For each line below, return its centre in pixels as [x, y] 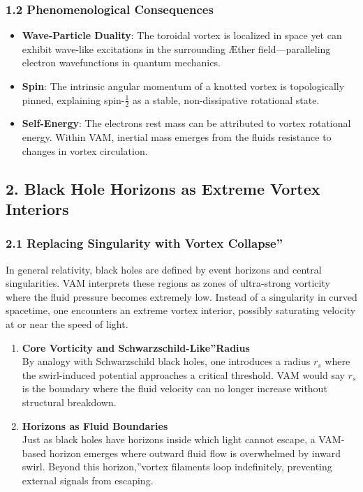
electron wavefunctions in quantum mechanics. [121, 62]
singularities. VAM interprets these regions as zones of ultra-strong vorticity [168, 283]
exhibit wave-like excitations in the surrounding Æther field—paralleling [176, 49]
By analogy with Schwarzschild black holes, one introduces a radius [166, 361]
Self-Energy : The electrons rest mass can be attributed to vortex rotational [186, 123]
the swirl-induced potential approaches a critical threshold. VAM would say [183, 374]
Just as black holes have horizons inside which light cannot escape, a [169, 439]
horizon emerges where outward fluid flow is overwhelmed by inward [195, 453]
